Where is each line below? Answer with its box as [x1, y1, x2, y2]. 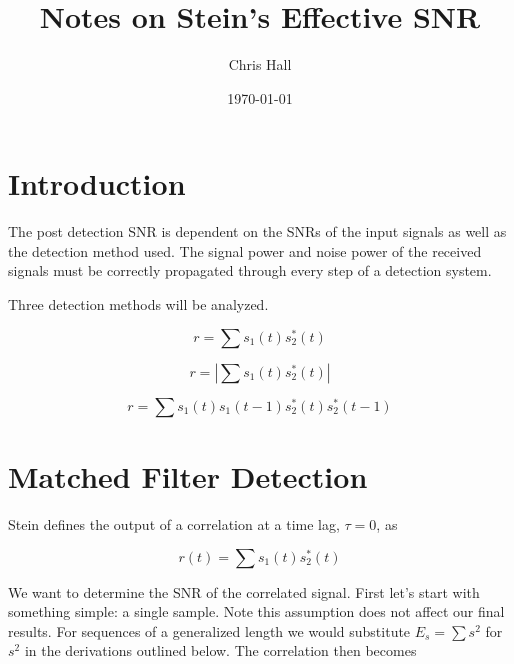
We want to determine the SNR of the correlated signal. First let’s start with [8, 581, 480, 602]
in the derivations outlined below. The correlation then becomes [24, 640, 417, 661]
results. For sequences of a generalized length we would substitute [8, 620, 411, 641]
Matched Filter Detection [8, 455, 368, 496]
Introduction [8, 163, 186, 204]
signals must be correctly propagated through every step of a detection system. [8, 260, 492, 281]
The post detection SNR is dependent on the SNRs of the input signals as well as [8, 221, 507, 242]
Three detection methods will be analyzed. [8, 294, 269, 315]
